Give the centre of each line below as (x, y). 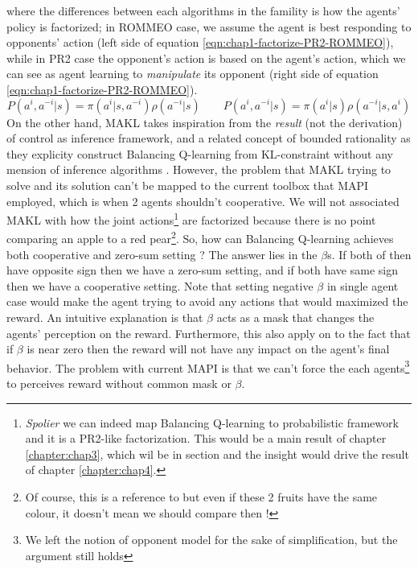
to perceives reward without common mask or (119, 383)
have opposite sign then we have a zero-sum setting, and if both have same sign (202, 270)
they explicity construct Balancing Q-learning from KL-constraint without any (200, 153)
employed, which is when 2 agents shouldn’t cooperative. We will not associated (203, 201)
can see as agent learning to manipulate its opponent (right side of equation (193, 74)
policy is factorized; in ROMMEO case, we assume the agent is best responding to (209, 26)
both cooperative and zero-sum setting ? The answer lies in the (162, 254)
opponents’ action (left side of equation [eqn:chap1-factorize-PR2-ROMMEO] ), (200, 42)
